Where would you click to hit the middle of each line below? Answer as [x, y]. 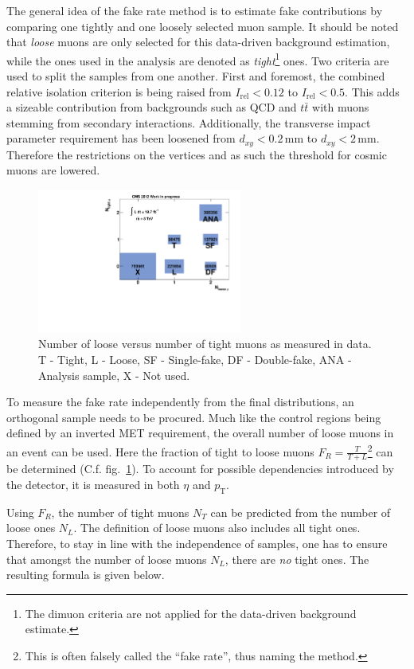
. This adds [372, 91]
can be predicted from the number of [301, 512]
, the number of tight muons [120, 512]
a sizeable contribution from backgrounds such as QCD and [152, 107]
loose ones [31, 528]
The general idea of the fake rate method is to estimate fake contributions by [195, 10]
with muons [341, 107]
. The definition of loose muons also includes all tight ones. [217, 528]
